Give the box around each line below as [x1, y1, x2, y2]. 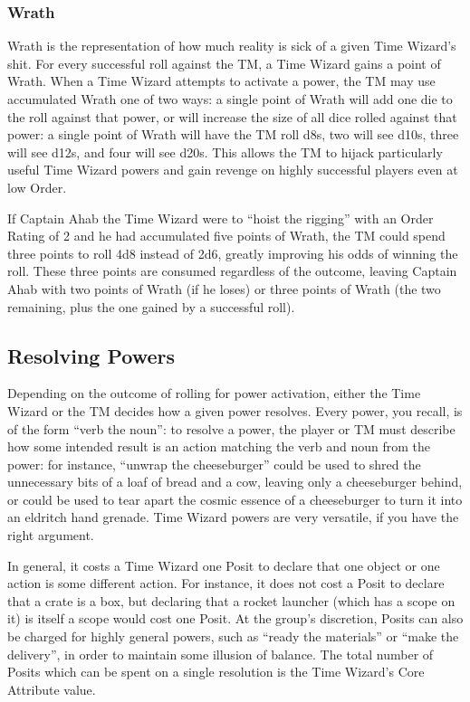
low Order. [7, 177, 67, 196]
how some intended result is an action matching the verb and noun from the [7, 437, 431, 456]
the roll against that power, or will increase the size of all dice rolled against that [7, 107, 457, 126]
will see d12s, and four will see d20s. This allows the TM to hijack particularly [7, 142, 443, 161]
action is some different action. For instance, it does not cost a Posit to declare [7, 574, 445, 593]
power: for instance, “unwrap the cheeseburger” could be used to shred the [7, 454, 421, 473]
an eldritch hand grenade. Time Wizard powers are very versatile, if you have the [7, 508, 459, 526]
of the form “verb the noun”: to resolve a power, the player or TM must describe [7, 419, 456, 438]
